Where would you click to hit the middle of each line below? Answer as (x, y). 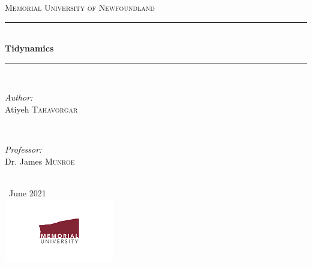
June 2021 (27, 192)
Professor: (23, 149)
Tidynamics (29, 48)
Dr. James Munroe (40, 161)
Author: (19, 97)
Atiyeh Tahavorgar (41, 109)
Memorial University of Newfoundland (80, 7)
